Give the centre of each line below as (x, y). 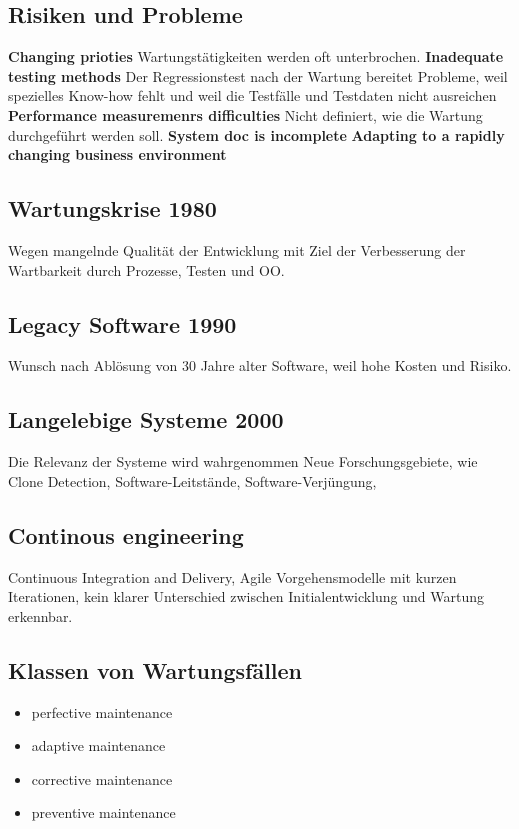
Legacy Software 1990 (122, 323)
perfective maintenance (102, 711)
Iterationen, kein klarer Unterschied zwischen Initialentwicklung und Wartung (246, 596)
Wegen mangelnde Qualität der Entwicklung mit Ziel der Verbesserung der (237, 249)
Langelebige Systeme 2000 (146, 419)
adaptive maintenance (98, 745)
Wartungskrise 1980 (112, 208)
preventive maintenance (103, 812)
